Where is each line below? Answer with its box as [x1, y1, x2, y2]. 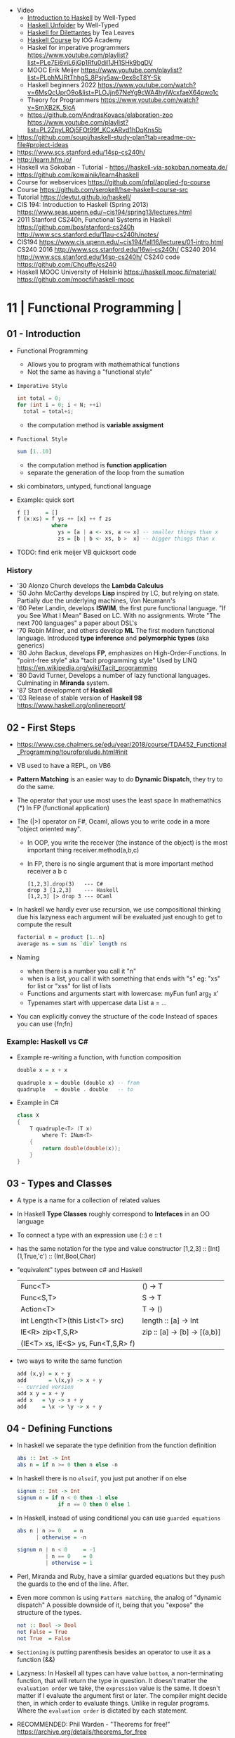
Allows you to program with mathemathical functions [27, 360, 180, 368]
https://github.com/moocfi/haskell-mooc [16, 275, 135, 284]
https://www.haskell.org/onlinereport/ [16, 701, 126, 710]
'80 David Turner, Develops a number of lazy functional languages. [16, 672, 210, 680]
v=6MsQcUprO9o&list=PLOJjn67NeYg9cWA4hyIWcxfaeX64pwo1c [27, 88, 219, 96]
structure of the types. [16, 1608, 82, 1617]
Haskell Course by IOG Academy [27, 36, 122, 44]
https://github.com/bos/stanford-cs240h [16, 223, 135, 231]
